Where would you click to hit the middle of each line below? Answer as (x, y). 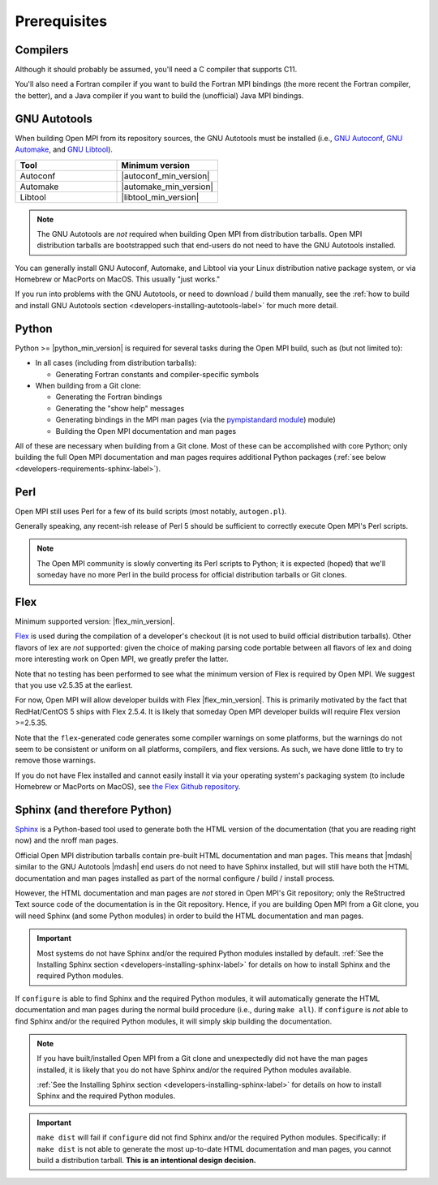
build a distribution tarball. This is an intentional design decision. (147, 1161)
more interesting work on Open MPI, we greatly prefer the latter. (122, 659)
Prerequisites (61, 21)
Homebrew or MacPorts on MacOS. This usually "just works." (118, 279)
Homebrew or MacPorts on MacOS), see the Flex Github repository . (128, 787)
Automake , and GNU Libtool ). (64, 149)
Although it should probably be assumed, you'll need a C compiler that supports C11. (156, 70)
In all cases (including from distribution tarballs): (116, 363)
